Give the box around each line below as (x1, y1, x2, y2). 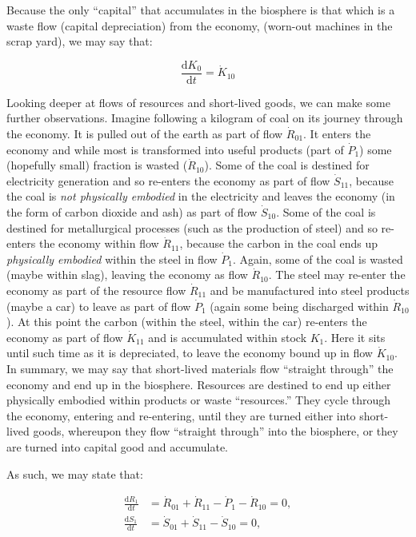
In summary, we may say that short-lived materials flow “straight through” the (6, 360, 394, 376)
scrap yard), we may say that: (6, 33, 153, 50)
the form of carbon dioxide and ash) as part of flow (6, 204, 258, 220)
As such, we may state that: (6, 465, 143, 482)
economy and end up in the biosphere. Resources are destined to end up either (6, 376, 391, 392)
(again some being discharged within (210, 297, 389, 314)
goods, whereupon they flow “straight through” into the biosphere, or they (33, 423, 398, 440)
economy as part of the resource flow (6, 281, 186, 298)
